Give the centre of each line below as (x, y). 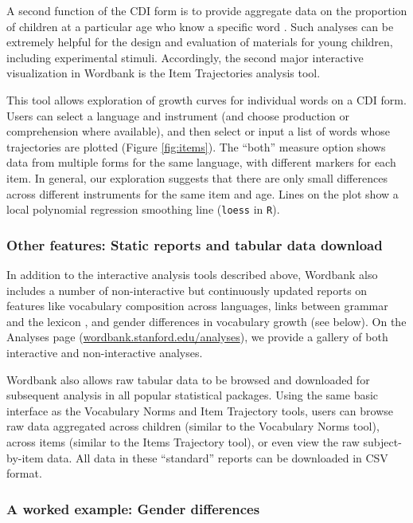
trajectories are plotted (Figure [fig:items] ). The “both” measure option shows (196, 146)
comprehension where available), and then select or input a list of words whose (198, 131)
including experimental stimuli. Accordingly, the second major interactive (185, 57)
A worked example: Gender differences (133, 508)
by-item (25, 457)
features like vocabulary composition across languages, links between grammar (197, 306)
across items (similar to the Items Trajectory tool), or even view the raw (183, 441)
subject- (382, 441)
